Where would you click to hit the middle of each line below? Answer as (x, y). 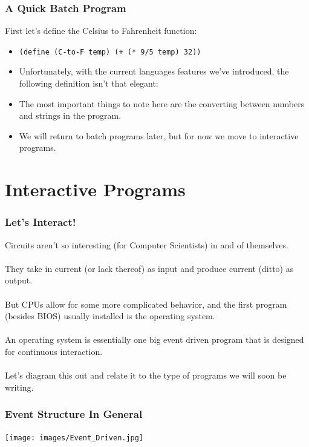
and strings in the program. (70, 115)
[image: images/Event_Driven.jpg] (74, 438)
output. (19, 280)
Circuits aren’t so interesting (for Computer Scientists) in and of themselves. (147, 244)
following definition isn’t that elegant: (89, 83)
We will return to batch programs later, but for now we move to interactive (159, 135)
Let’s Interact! (41, 222)
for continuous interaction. (54, 351)
